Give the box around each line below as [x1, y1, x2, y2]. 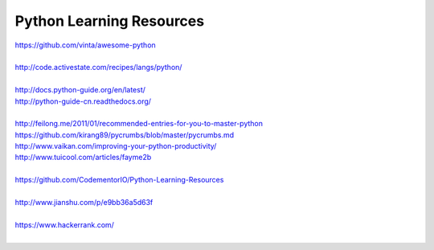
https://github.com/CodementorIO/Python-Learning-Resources [14, 175, 224, 185]
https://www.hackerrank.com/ [14, 219, 114, 229]
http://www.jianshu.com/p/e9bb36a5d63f [14, 198, 154, 207]
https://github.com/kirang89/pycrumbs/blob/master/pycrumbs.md [14, 129, 235, 140]
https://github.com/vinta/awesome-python [14, 40, 156, 50]
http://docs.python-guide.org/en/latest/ [14, 85, 146, 95]
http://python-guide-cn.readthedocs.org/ [14, 96, 152, 106]
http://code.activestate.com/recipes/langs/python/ [14, 63, 182, 72]
